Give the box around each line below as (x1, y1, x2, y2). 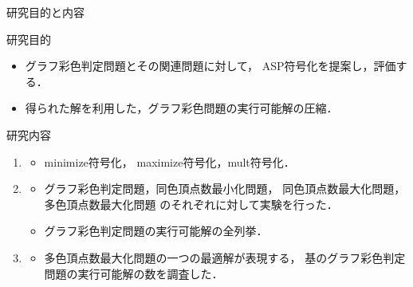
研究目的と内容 (6, 4, 85, 20)
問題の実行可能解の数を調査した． (44, 265, 223, 281)
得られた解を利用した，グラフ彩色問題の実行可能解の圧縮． (25, 100, 338, 116)
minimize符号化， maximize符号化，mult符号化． (44, 153, 295, 170)
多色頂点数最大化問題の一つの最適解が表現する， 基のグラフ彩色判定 (44, 249, 406, 265)
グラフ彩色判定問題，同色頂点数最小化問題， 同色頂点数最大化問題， (44, 180, 406, 197)
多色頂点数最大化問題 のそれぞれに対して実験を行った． (44, 195, 338, 212)
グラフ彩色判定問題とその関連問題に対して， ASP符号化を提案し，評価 (25, 57, 396, 74)
